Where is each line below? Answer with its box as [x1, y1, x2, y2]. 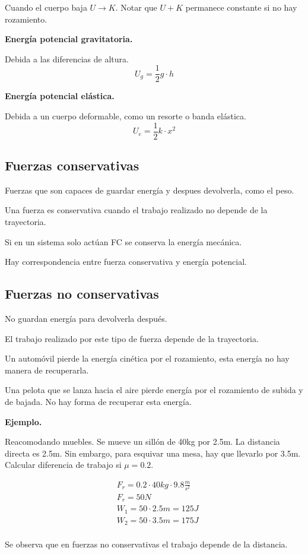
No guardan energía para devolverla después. [5, 312, 167, 325]
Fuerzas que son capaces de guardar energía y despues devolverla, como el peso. [5, 183, 294, 196]
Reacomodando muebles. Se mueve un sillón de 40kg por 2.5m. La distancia [5, 435, 280, 448]
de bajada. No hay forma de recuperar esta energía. [5, 395, 192, 408]
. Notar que [115, 1, 157, 13]
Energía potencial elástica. [5, 90, 115, 102]
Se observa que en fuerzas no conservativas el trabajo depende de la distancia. [5, 538, 288, 550]
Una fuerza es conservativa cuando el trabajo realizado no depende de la [5, 204, 268, 216]
